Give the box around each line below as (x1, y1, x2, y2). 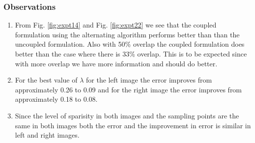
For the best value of (15, 75, 78, 85)
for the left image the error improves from (86, 75, 212, 85)
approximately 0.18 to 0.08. (15, 94, 98, 104)
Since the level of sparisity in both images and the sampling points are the (15, 110, 239, 120)
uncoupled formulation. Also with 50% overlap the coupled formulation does (15, 39, 245, 49)
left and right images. (15, 130, 80, 140)
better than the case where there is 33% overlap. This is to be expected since (15, 49, 247, 58)
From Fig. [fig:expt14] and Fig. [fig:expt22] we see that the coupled (15, 20, 217, 30)
